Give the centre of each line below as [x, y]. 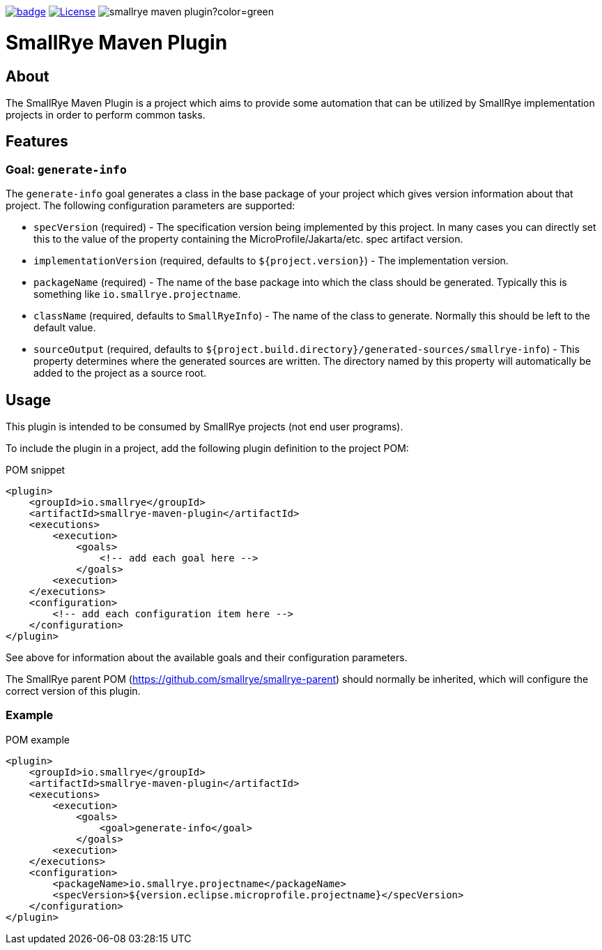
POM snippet [36, 469]
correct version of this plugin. [73, 691]
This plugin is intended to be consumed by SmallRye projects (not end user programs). [204, 426]
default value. [65, 328]
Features [37, 142]
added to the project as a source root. [120, 373]
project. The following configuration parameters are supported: [150, 206]
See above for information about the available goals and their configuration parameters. [207, 657]
